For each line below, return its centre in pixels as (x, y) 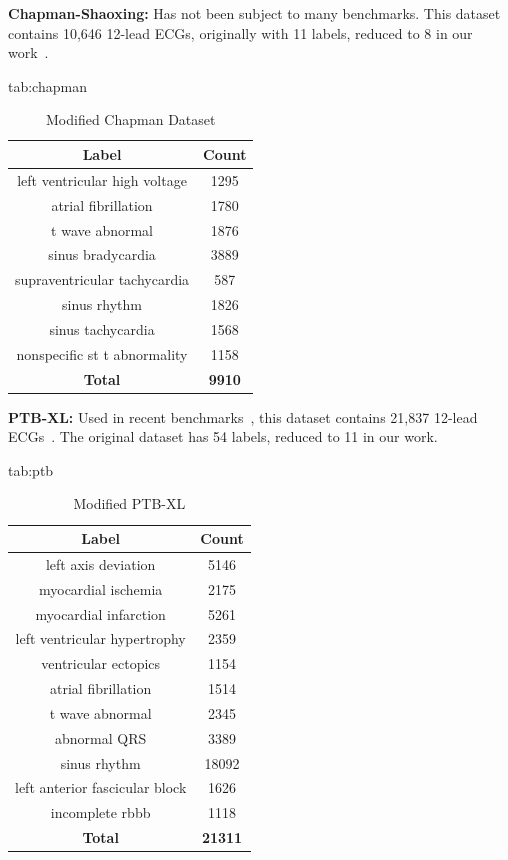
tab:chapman (47, 85)
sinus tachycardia (102, 328)
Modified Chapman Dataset (131, 119)
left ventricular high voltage (102, 179)
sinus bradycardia (102, 254)
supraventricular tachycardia (102, 279)
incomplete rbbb (100, 812)
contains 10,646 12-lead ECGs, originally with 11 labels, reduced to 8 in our (240, 32)
